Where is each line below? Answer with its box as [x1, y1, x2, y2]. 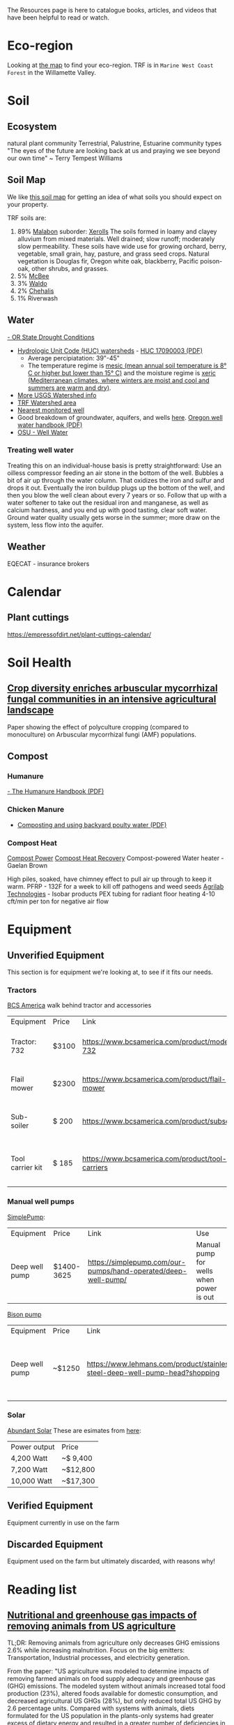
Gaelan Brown [7, 861, 47, 869]
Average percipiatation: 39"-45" [27, 354, 120, 362]
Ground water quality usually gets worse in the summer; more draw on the [7, 513, 221, 521]
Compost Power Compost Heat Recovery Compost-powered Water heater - [7, 854, 224, 862]
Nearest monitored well [17, 405, 85, 414]
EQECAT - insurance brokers [7, 559, 90, 568]
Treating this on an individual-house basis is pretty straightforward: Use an [7, 461, 221, 470]
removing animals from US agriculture [7, 1620, 176, 1632]
